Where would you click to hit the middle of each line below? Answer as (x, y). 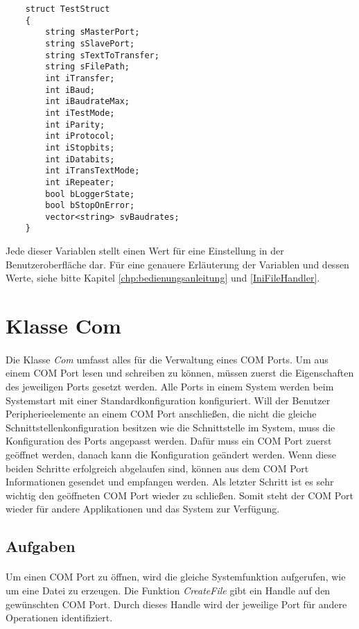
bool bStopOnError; (90, 206)
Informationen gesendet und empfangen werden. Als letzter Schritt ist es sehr (170, 482)
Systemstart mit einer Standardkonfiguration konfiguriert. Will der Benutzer (168, 400)
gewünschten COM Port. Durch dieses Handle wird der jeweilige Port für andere (176, 604)
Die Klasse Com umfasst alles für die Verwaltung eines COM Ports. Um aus (167, 359)
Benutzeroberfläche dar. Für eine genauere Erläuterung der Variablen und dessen (177, 264)
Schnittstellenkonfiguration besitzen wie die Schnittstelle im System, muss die (170, 427)
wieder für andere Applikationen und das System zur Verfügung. (143, 509)
